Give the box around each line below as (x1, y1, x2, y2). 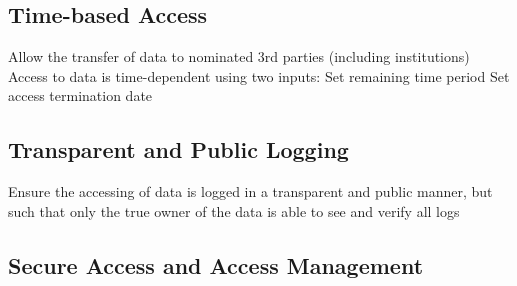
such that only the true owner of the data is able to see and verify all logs (8, 200, 460, 221)
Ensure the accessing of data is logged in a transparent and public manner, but (8, 181, 493, 202)
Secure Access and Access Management (8, 249, 424, 280)
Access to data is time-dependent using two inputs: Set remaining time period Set (8, 65, 510, 86)
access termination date (8, 85, 153, 106)
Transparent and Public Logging (8, 134, 349, 165)
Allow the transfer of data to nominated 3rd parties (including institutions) (8, 46, 470, 67)
